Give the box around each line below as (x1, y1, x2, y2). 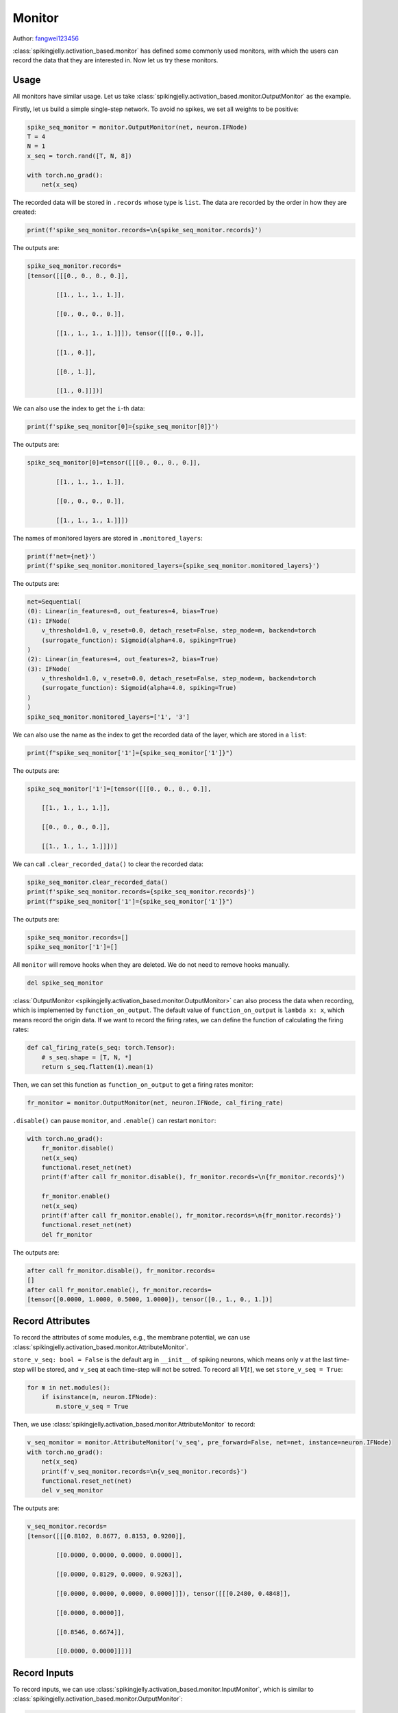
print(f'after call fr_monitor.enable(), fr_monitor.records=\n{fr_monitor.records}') (41, 1211, 342, 1219)
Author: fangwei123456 (12, 34, 79, 42)
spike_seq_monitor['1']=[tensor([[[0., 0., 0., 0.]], (27, 785, 212, 793)
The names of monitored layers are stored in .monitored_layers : (12, 534, 203, 542)
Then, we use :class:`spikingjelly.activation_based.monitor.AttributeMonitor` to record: (12, 1420, 256, 1429)
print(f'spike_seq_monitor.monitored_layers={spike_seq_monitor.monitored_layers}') (27, 562, 320, 569)
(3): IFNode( (27, 665, 71, 673)
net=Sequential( (27, 597, 82, 606)
